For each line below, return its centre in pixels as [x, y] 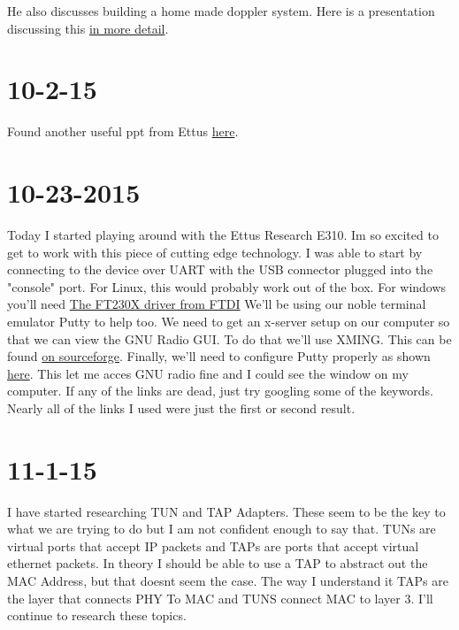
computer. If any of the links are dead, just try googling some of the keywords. [220, 391]
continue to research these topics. [97, 615]
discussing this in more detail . [88, 28]
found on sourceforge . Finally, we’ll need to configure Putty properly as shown [219, 356]
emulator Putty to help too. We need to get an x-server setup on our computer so [229, 321]
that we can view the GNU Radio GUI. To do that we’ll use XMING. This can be [229, 338]
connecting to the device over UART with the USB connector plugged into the [220, 269]
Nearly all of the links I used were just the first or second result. [181, 407]
